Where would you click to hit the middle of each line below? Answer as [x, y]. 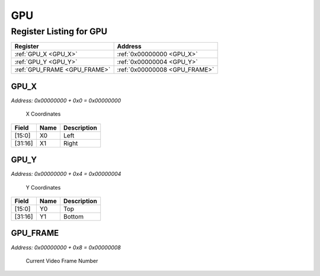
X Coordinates [43, 114]
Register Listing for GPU [59, 31]
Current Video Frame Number [62, 261]
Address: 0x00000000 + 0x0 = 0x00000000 [66, 100]
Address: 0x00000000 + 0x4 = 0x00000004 [66, 174]
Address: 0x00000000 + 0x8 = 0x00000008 [66, 247]
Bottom [73, 216]
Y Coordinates [43, 187]
